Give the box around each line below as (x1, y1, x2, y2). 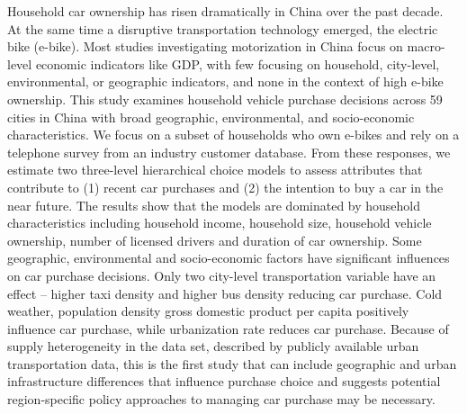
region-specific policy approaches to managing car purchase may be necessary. (7, 390, 436, 409)
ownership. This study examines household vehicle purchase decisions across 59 (7, 89, 443, 108)
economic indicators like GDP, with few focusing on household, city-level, (35, 54, 440, 73)
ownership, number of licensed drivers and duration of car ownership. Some (7, 230, 422, 249)
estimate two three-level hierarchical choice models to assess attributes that (7, 160, 423, 179)
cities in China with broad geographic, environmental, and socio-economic (7, 107, 415, 126)
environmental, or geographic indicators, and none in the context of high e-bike (7, 72, 444, 91)
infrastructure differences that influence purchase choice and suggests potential (7, 372, 441, 391)
